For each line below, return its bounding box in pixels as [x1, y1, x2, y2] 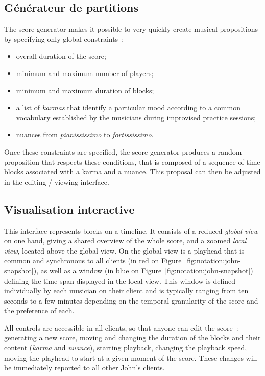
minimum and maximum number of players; [16, 67, 154, 78]
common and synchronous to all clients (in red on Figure [4, 255, 182, 266]
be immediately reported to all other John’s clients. [4, 362, 165, 373]
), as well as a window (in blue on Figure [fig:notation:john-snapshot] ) [33, 265, 253, 275]
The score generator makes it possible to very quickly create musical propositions [4, 23, 258, 34]
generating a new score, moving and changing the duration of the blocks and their [4, 332, 261, 343]
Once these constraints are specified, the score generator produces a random [4, 146, 242, 157]
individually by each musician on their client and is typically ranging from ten [4, 285, 249, 296]
